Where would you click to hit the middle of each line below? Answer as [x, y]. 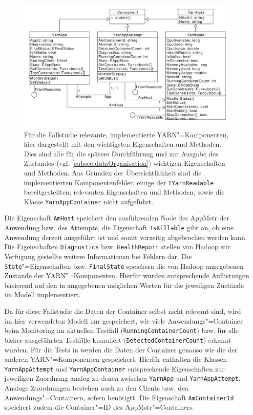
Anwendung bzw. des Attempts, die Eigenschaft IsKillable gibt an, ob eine [119, 228]
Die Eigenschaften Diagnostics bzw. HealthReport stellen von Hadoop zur [117, 247]
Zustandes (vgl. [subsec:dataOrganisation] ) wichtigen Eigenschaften [125, 163]
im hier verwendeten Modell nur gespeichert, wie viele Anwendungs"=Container [124, 320]
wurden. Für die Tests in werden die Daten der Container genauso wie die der [121, 349]
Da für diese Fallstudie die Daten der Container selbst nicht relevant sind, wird [123, 311]
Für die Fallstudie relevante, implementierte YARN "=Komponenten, [126, 134]
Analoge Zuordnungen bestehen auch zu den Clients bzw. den [97, 388]
